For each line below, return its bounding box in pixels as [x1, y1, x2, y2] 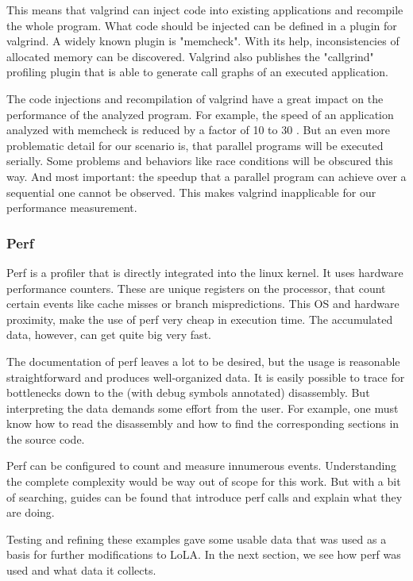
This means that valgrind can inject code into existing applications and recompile [6, 2, 403, 17]
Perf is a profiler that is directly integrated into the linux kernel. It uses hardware [6, 264, 403, 280]
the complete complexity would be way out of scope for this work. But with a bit [6, 473, 401, 490]
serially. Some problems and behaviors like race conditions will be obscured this [6, 152, 393, 169]
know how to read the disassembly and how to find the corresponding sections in [6, 415, 399, 432]
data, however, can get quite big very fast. [6, 326, 211, 343]
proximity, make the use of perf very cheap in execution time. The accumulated [6, 310, 393, 327]
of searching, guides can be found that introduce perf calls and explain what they [6, 488, 403, 505]
